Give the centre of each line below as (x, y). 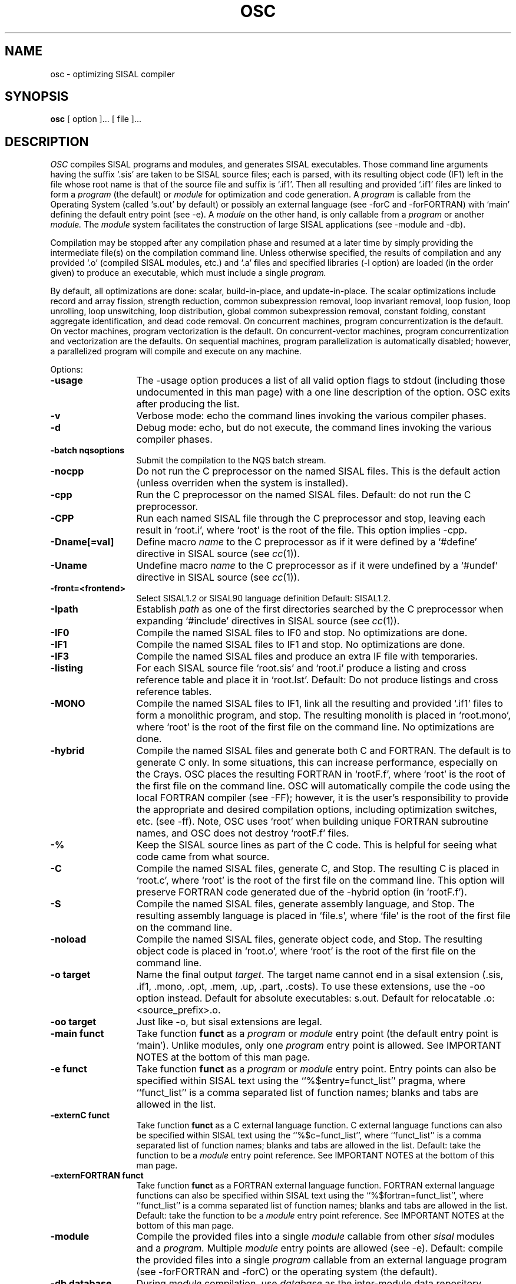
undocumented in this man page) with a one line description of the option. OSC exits (323, 392)
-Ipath (64, 609)
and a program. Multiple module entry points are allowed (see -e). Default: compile (320, 1248)
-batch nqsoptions (87, 450)
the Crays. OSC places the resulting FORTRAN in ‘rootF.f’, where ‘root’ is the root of (321, 774)
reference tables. (174, 692)
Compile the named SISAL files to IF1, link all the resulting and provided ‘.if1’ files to (320, 704)
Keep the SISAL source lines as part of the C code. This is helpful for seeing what (317, 845)
